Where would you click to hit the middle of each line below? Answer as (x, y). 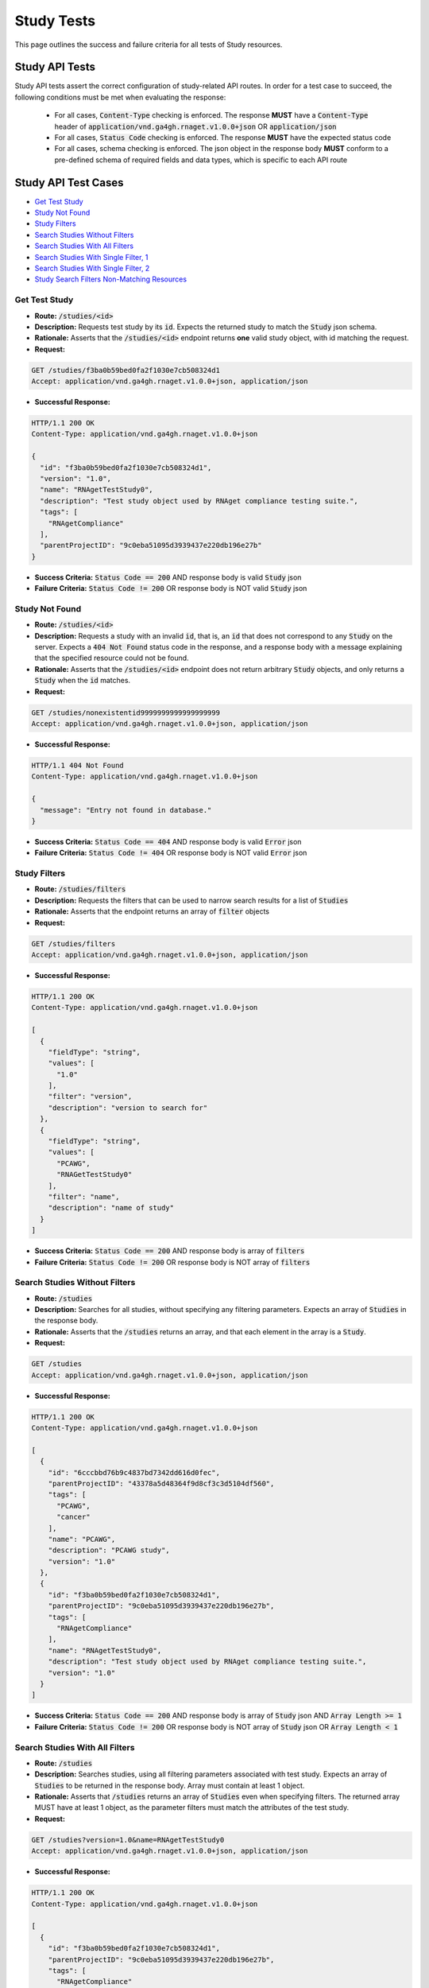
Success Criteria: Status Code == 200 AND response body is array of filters (170, 1251)
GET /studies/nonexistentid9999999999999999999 (126, 712)
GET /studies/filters (73, 944)
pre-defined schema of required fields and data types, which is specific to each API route (201, 160)
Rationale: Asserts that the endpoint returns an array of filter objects (152, 911)
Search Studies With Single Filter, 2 (92, 268)
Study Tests (55, 21)
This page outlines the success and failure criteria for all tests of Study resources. (149, 45)
